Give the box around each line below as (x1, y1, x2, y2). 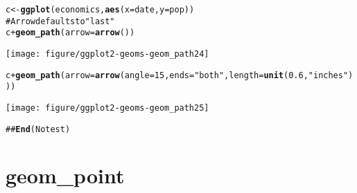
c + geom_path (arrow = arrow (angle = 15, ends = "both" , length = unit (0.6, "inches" (6, 70, 349, 80)
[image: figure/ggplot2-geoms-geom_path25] (6, 102, 209, 113)
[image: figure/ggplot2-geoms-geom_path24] (6, 48, 209, 59)
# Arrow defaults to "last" (6, 16, 115, 26)
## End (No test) (6, 124, 71, 134)
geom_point (6, 161, 125, 190)
